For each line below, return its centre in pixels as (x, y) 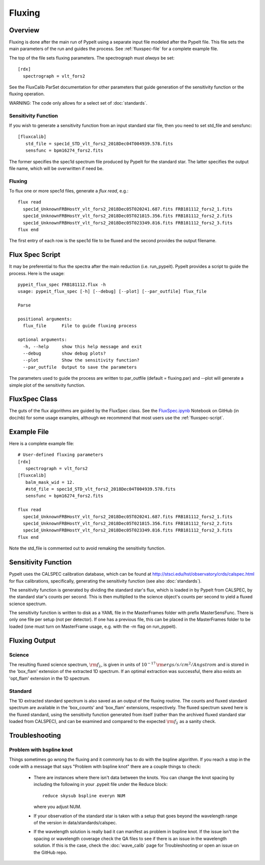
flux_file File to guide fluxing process (80, 326)
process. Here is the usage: (37, 273)
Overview (24, 30)
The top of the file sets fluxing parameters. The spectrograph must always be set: (92, 58)
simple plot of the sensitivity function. (47, 385)
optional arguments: (42, 340)
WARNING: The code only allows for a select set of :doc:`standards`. (78, 103)
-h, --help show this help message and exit (82, 347)
